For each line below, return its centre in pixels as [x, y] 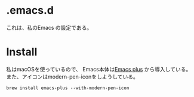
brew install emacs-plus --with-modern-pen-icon [68, 88]
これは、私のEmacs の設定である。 [49, 27]
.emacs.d [30, 10]
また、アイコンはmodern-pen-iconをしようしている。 [72, 76]
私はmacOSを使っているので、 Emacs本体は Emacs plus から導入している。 [99, 69]
